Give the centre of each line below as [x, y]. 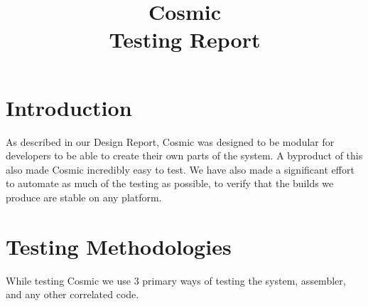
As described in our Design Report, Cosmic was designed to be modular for [170, 141]
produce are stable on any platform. [84, 197]
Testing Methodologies [119, 246]
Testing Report [185, 39]
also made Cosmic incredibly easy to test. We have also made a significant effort [180, 169]
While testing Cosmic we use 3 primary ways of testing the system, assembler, [176, 280]
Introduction [69, 107]
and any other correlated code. [72, 294]
